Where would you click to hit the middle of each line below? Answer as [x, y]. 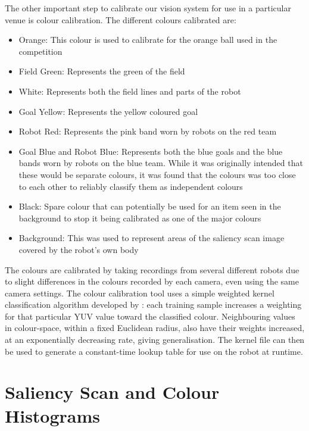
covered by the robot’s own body [79, 249]
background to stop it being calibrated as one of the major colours [140, 218]
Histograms [53, 415]
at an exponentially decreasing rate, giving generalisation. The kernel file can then [155, 340]
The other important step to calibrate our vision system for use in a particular [148, 8]
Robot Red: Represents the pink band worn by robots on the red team [148, 131]
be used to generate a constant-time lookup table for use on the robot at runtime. [154, 351]
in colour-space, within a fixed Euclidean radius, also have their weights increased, [155, 328]
